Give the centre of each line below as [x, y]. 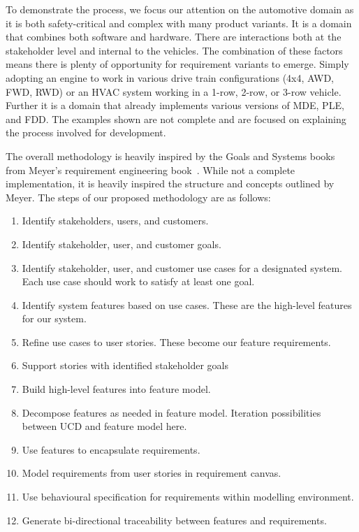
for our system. [54, 318]
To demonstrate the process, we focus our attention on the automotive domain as [180, 9]
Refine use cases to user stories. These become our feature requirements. [176, 342]
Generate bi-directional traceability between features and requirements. [174, 520]
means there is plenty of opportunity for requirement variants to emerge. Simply [177, 64]
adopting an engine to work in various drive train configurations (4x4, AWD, [170, 77]
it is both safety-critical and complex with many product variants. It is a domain [179, 23]
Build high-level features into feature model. [116, 389]
